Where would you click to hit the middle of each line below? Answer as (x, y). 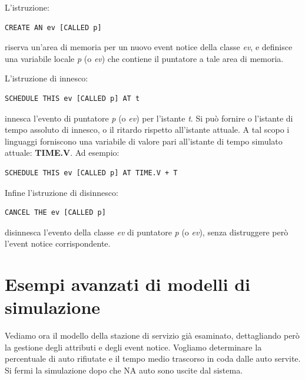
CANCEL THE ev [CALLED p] (55, 213)
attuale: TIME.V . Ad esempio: (62, 153)
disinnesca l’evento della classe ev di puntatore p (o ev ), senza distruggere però (147, 232)
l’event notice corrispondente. (58, 243)
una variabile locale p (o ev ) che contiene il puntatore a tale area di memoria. (144, 58)
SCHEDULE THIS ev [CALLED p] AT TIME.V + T (91, 173)
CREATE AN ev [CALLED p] (53, 27)
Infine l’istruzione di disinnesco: (62, 192)
